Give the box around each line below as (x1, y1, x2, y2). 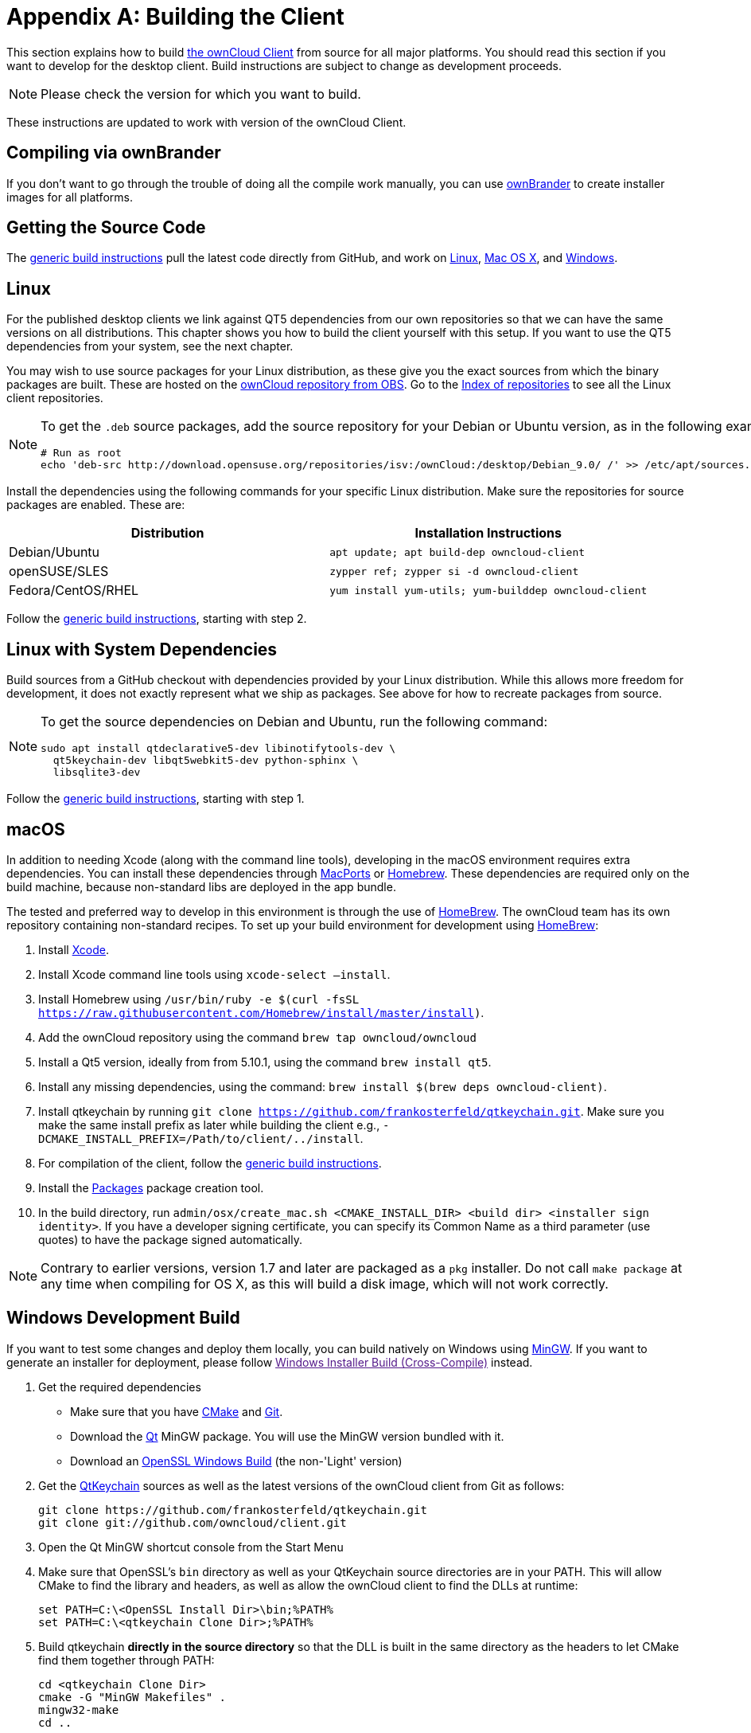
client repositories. (6, 391, 103, 405)
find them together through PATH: (38, 1653, 215, 1667)
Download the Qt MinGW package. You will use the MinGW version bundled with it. (70, 1429, 504, 1443)
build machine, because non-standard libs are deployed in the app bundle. (6, 879, 396, 894)
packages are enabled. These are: (6, 498, 185, 512)
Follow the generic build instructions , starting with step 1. (6, 792, 305, 806)
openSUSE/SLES (9, 563, 109, 580)
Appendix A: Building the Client (6, 3, 344, 30)
